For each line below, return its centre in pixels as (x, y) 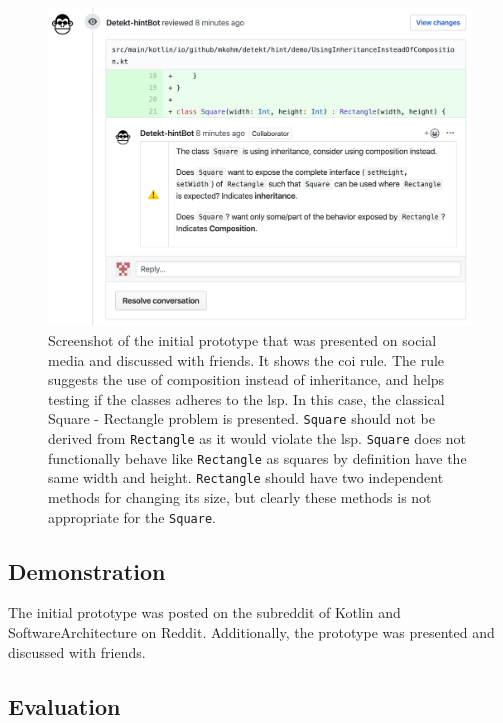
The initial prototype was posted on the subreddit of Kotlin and (204, 612)
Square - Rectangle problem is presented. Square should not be (241, 418)
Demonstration (87, 570)
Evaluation (64, 705)
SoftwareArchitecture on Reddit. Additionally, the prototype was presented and (251, 632)
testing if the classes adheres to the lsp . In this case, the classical (246, 398)
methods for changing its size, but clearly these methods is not (240, 497)
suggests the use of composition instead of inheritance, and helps (246, 379)
